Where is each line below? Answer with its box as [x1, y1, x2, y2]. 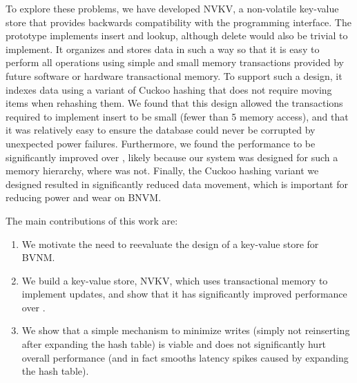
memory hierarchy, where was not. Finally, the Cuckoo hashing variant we [6, 163, 319, 178]
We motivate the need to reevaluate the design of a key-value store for [21, 236, 319, 251]
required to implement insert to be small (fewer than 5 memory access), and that [6, 109, 349, 123]
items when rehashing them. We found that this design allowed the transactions [6, 96, 343, 110]
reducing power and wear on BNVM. [6, 190, 162, 205]
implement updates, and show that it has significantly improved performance [21, 287, 347, 301]
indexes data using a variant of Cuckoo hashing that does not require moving [6, 82, 332, 96]
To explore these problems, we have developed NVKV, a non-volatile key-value [6, 1, 339, 15]
